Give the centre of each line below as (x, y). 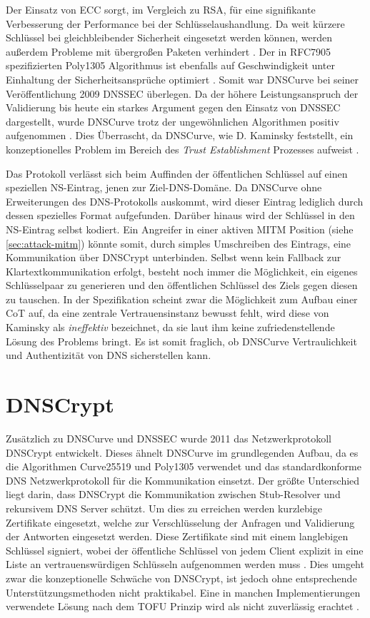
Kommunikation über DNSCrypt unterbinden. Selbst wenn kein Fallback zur (174, 257)
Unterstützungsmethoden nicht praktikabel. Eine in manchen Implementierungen (183, 592)
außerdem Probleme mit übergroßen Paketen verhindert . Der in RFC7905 (169, 51)
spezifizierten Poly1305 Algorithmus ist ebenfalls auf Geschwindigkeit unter (170, 65)
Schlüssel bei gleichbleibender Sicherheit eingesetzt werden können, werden (169, 37)
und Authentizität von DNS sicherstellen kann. (109, 355)
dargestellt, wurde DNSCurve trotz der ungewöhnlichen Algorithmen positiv (172, 121)
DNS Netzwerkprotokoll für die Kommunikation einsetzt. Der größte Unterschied (183, 480)
